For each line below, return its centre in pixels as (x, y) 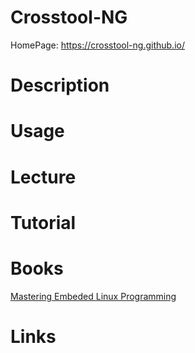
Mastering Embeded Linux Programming (93, 296)
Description (60, 85)
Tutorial (43, 222)
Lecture (43, 177)
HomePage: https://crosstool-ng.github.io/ (97, 45)
